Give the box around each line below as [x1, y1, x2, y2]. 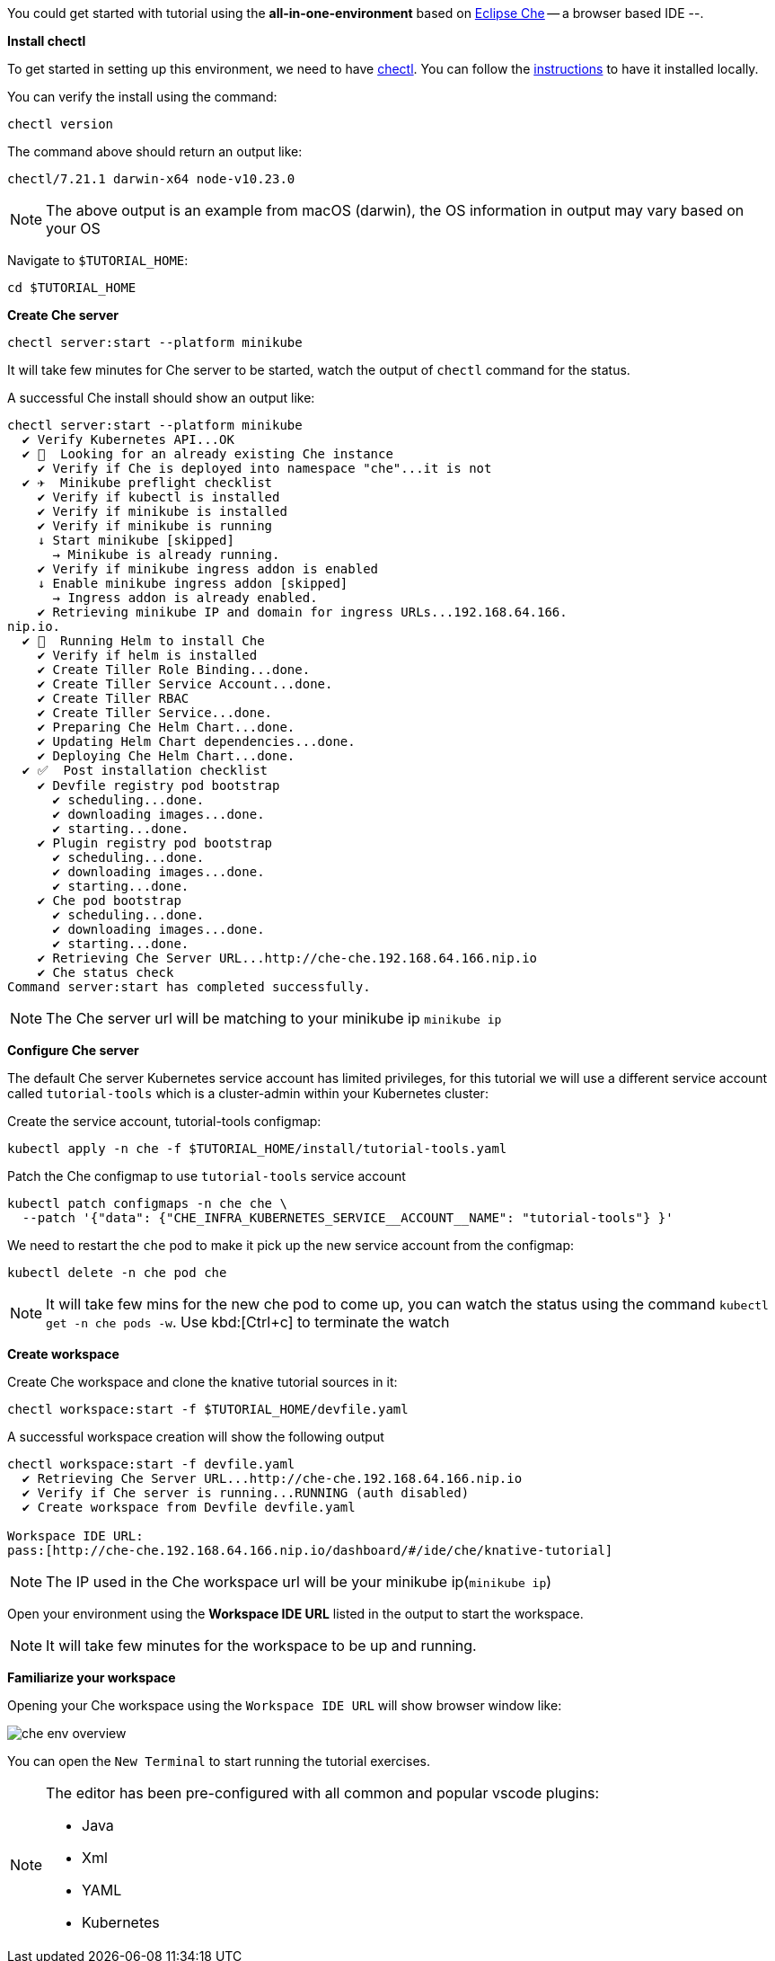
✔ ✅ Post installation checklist [22, 763, 268, 777]
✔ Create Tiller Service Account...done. [37, 677, 333, 691]
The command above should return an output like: [7, 144, 303, 159]
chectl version [7, 117, 114, 131]
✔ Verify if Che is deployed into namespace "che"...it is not [37, 461, 492, 475]
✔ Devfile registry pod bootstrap [37, 778, 280, 793]
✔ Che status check [37, 965, 174, 980]
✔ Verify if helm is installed [37, 648, 258, 662]
